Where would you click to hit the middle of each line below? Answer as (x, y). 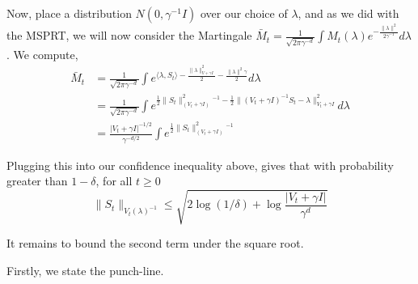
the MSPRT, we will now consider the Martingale (129, 35)
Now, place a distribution (69, 13)
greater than (37, 181)
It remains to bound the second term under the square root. (155, 243)
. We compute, (42, 54)
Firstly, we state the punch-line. (85, 270)
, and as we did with (348, 13)
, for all (114, 181)
